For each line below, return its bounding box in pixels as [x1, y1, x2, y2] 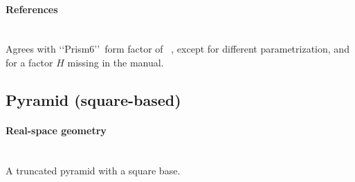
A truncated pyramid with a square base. [6, 163, 181, 177]
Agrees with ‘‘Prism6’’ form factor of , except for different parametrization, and [6, 42, 349, 56]
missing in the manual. [67, 55, 164, 69]
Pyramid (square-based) [6, 89, 181, 110]
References [6, 1, 58, 16]
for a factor [6, 55, 53, 69]
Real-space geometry [6, 122, 107, 137]
